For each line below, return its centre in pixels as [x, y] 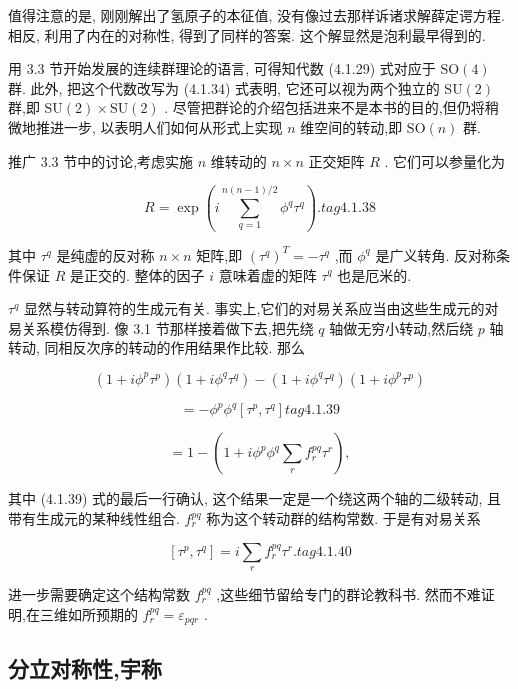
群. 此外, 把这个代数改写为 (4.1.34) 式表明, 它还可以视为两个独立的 [224, 87]
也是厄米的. [374, 274]
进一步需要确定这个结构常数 [99, 593]
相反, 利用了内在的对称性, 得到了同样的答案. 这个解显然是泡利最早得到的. [247, 34]
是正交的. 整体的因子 [137, 274]
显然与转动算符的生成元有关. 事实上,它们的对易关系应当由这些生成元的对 [261, 308]
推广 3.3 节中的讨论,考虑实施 [101, 160]
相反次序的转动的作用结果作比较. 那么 [182, 347]
